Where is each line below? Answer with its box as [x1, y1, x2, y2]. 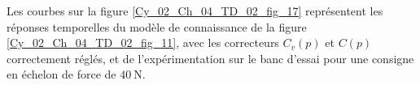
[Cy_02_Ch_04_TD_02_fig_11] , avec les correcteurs [7, 34, 279, 51]
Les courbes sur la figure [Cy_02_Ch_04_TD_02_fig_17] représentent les [7, 2, 383, 19]
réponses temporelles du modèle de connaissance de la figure [7, 18, 307, 35]
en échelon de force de [7, 66, 116, 83]
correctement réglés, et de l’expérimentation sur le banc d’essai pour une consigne [7, 49, 414, 66]
